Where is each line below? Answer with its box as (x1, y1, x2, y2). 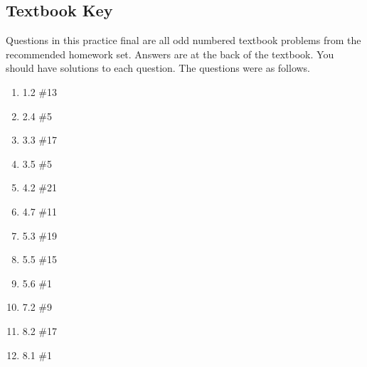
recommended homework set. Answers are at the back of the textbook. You (6, 46, 334, 61)
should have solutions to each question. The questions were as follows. (6, 60, 311, 75)
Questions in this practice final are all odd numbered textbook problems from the (6, 33, 361, 48)
